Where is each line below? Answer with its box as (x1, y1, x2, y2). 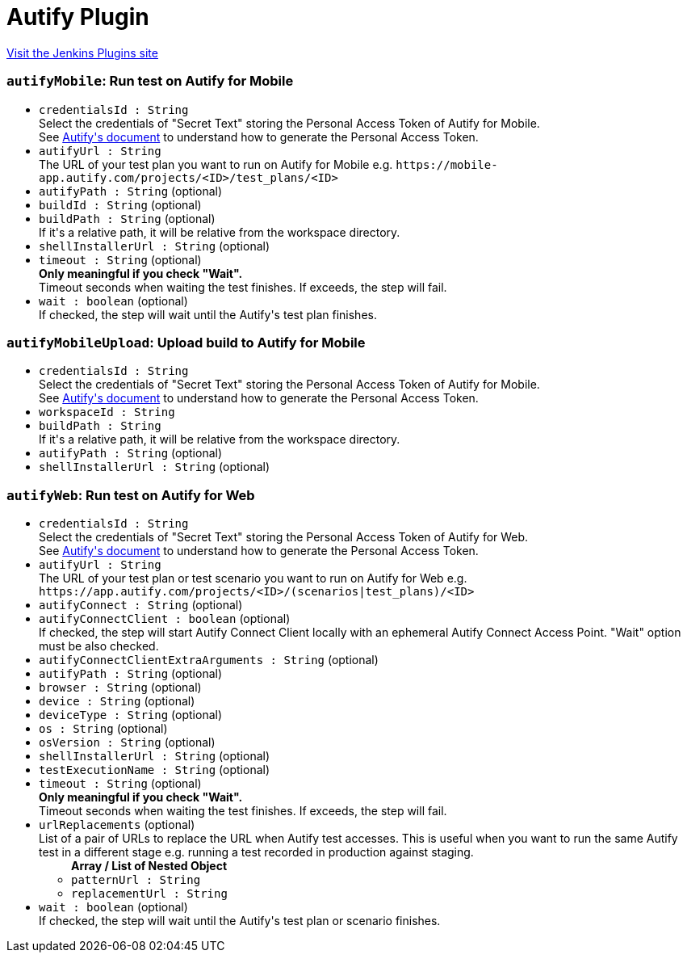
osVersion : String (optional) (39, 735, 216, 749)
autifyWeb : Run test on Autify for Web (6, 486, 255, 503)
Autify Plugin (6, 3, 149, 31)
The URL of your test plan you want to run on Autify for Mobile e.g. (39, 157, 393, 171)
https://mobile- (396, 158, 498, 171)
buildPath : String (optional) (39, 211, 216, 225)
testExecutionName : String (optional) (39, 763, 270, 776)
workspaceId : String (39, 406, 175, 419)
